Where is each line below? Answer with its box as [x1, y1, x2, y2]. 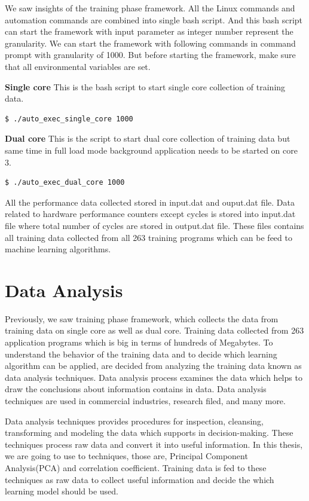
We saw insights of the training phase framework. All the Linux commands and [5, 2, 295, 14]
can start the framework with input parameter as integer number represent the [5, 25, 293, 38]
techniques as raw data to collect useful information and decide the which [5, 473, 274, 485]
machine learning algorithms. [5, 243, 111, 255]
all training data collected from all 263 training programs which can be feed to [5, 231, 292, 243]
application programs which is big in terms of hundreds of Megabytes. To [5, 336, 273, 348]
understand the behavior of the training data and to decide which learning [5, 347, 277, 360]
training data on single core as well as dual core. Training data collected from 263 [5, 324, 304, 337]
